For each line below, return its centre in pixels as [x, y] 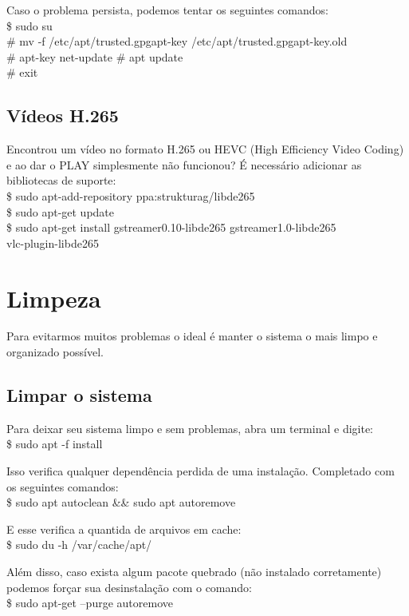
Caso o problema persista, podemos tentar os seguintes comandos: [167, 10]
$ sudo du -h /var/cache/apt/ [79, 544]
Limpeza [54, 298]
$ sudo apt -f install [55, 444]
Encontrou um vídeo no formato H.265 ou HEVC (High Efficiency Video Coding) [205, 149]
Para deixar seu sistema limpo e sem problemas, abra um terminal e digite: [190, 428]
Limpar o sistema [79, 395]
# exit [22, 72]
